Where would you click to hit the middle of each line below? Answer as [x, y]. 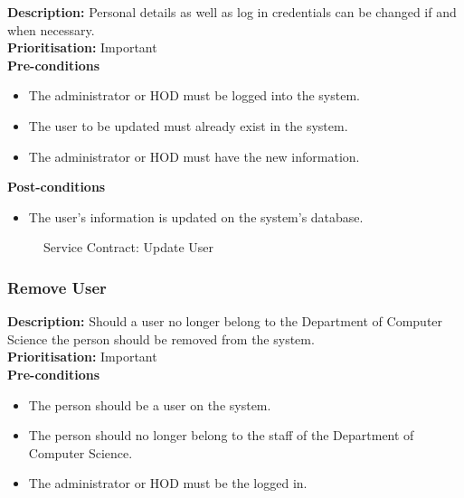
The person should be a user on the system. [150, 404]
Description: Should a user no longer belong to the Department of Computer [225, 321]
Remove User [57, 287]
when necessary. [51, 29]
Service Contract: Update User [129, 247]
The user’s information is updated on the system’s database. [196, 216]
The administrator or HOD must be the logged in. [168, 483]
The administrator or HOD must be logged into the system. [194, 95]
